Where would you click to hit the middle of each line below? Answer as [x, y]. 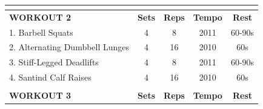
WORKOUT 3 [40, 95]
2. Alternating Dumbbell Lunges [69, 47]
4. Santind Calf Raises [50, 77]
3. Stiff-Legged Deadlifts [54, 62]
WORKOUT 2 [40, 17]
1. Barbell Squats [41, 32]
